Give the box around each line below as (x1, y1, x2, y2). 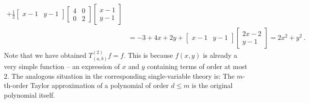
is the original (192, 80, 233, 90)
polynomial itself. (4, 90, 55, 100)
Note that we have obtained (4, 50, 86, 60)
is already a (203, 50, 237, 60)
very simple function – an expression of (4, 61, 120, 71)
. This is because (123, 50, 173, 60)
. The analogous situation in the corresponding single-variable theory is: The (7, 70, 235, 81)
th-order (4, 80, 28, 90)
